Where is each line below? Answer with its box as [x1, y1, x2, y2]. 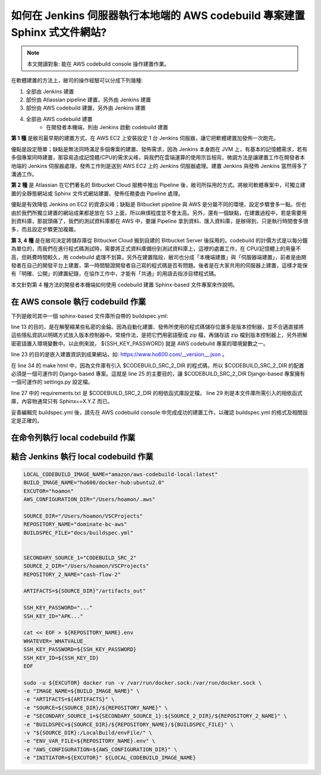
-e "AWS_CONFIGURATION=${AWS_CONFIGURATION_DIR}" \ [23, 746, 178, 753]
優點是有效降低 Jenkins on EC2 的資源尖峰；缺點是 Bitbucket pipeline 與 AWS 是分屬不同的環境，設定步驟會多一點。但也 [11, 201, 307, 208]
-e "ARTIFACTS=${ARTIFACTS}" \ [23, 696, 115, 703]
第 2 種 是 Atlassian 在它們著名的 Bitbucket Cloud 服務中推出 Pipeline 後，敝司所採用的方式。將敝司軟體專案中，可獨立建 [11, 182, 306, 189]
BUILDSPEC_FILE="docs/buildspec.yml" [23, 529, 134, 536]
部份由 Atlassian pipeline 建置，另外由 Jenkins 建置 [26, 96, 152, 103]
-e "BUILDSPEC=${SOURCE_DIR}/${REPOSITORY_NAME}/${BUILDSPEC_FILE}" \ [23, 721, 234, 728]
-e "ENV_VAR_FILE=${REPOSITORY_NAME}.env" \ [23, 737, 156, 745]
